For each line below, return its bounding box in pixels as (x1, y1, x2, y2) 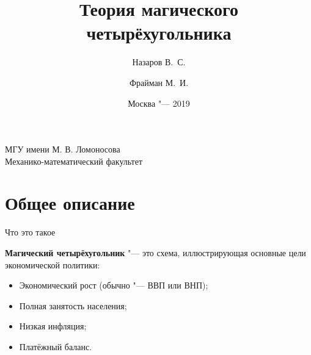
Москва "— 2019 (128, 96, 190, 109)
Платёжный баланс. (19, 340, 92, 353)
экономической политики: (5, 258, 100, 271)
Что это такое (5, 226, 56, 238)
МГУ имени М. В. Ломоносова (5, 143, 120, 156)
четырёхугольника (86, 20, 232, 45)
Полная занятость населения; (19, 299, 127, 312)
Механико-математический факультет (5, 154, 143, 167)
